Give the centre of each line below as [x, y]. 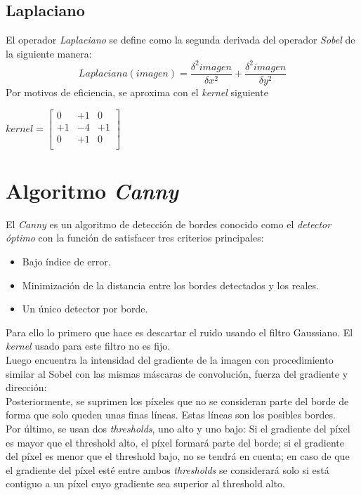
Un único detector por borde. [85, 309]
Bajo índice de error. [66, 261]
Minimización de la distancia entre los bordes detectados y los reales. [170, 285]
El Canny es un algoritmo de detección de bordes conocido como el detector [169, 224]
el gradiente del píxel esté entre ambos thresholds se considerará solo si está [168, 469]
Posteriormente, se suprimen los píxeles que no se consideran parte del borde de [177, 401]
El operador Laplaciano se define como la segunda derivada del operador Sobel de [180, 40]
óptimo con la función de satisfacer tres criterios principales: [135, 238]
